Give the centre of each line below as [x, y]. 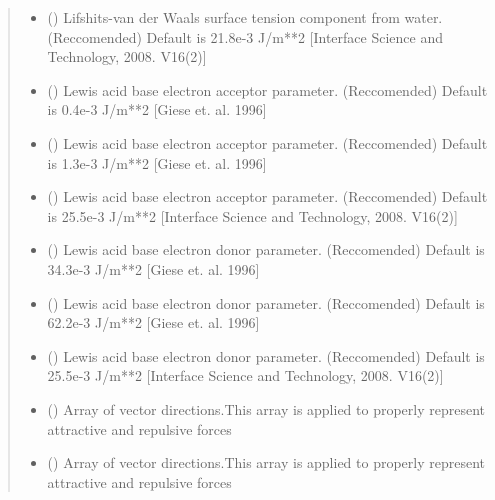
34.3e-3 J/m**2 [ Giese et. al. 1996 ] [153, 268]
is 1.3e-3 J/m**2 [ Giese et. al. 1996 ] [157, 162]
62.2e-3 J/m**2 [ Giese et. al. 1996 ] [153, 322]
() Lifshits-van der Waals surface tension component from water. [245, 17]
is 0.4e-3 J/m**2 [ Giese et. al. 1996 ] [157, 109]
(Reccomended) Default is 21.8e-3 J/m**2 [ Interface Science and [245, 36]
